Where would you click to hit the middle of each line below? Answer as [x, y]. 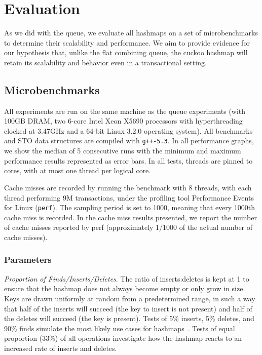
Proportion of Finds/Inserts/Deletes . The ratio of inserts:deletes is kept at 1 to [127, 278]
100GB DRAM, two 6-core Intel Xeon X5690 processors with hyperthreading [123, 121]
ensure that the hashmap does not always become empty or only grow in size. [125, 288]
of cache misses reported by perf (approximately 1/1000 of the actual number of [128, 227]
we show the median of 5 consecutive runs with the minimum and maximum [123, 151]
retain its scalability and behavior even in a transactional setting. [105, 62]
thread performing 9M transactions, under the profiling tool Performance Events [129, 197]
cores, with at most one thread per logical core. [78, 170]
